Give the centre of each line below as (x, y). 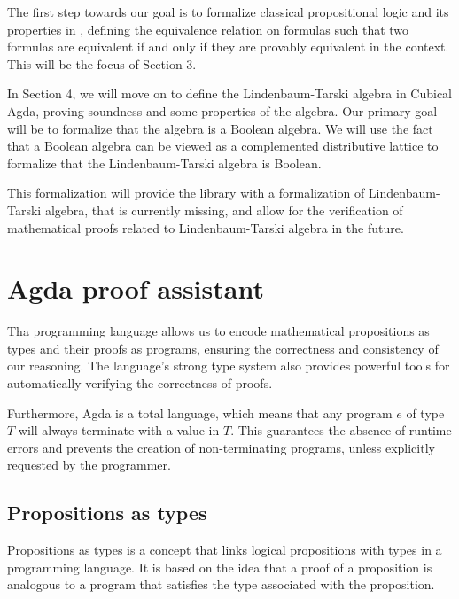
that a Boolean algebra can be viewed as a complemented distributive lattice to (223, 146)
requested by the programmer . (89, 465)
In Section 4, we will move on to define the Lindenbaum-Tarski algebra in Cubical (230, 93)
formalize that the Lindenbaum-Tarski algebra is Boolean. (164, 163)
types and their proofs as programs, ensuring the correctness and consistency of (223, 348)
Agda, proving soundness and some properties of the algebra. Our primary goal (222, 110)
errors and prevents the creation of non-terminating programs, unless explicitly (221, 447)
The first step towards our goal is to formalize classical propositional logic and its (228, 12)
